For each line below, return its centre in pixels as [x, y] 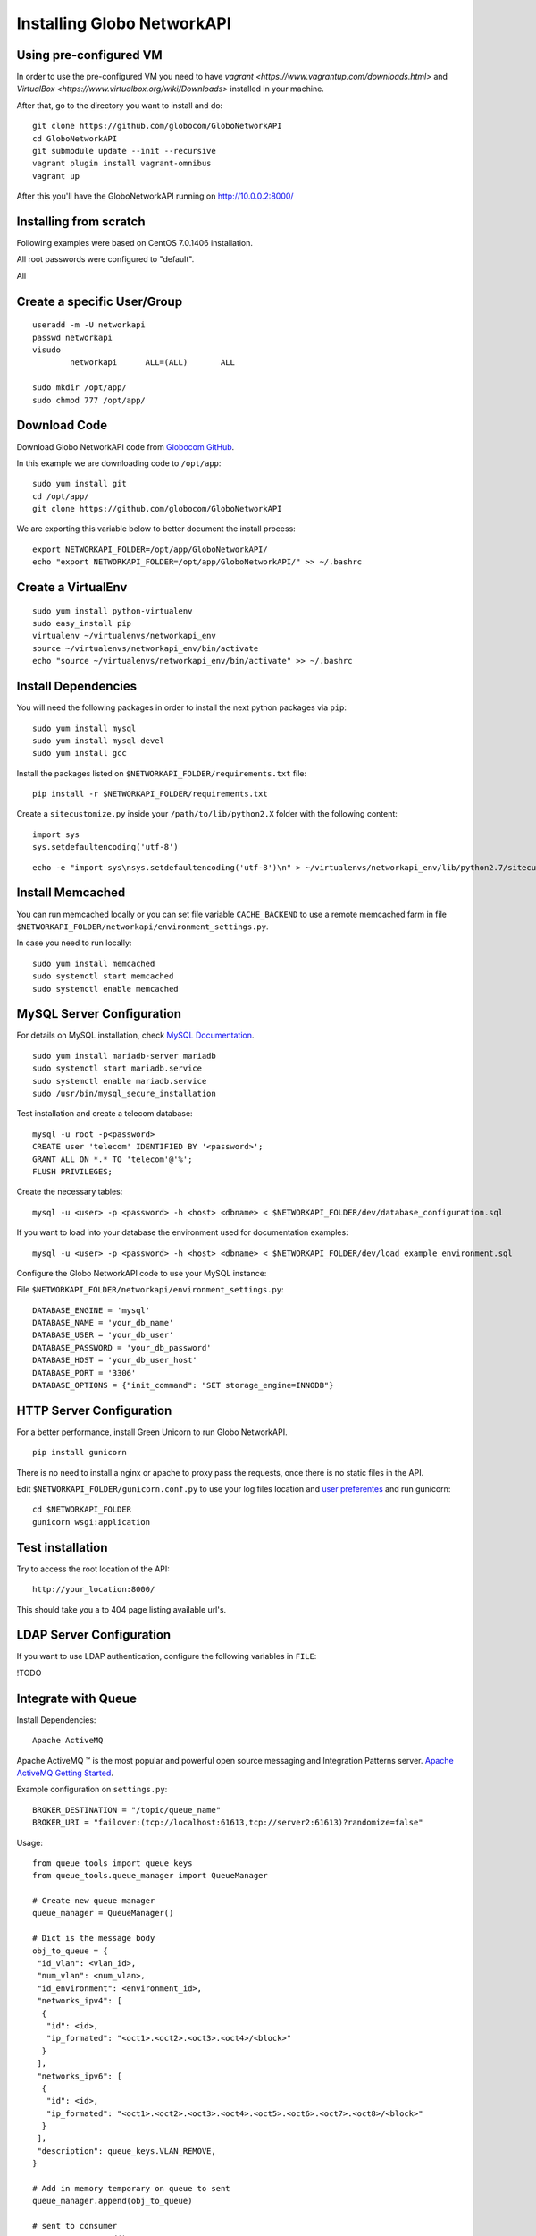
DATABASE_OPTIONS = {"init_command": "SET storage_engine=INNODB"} [183, 1385]
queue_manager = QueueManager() [103, 1913]
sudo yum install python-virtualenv [113, 611]
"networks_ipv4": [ [80, 2001]
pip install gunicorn [80, 1453]
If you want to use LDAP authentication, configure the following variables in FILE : [167, 1656]
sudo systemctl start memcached [103, 976]
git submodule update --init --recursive [124, 151]
